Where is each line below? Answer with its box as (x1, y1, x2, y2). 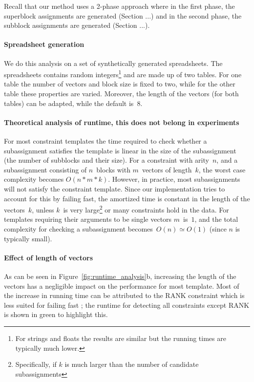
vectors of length (142, 164, 192, 174)
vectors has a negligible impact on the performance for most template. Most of (4, 280, 239, 291)
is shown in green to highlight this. (4, 309, 108, 319)
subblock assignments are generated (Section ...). (4, 20, 150, 30)
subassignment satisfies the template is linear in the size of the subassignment (4, 145, 236, 155)
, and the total (194, 214, 238, 224)
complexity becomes (4, 174, 64, 184)
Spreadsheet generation (4, 39, 85, 49)
